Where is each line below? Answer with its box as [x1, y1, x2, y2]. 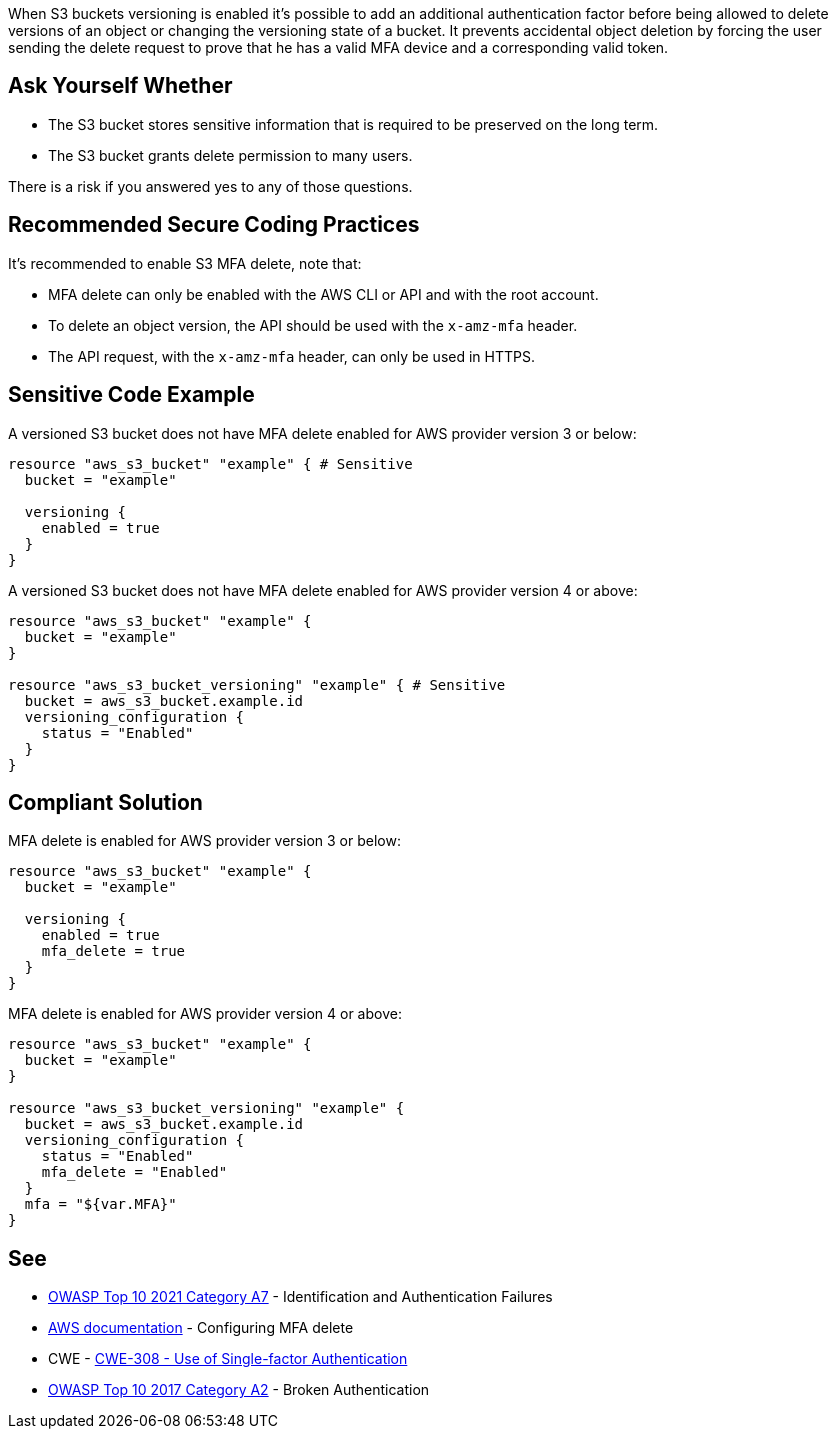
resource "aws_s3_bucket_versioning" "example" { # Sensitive [8, 676, 506, 693]
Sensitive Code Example [8, 382, 255, 408]
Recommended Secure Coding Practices [8, 212, 420, 238]
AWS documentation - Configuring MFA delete [48, 1319, 354, 1337]
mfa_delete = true [41, 943, 186, 960]
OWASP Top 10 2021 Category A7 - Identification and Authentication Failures [48, 1288, 553, 1306]
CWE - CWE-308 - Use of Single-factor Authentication [48, 1350, 408, 1368]
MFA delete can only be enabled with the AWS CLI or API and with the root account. [48, 285, 599, 303]
